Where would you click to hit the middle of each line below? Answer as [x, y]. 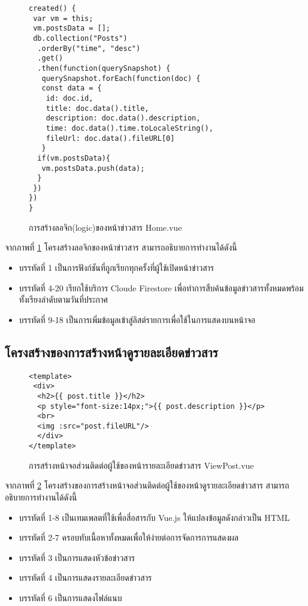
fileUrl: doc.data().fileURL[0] [110, 138]
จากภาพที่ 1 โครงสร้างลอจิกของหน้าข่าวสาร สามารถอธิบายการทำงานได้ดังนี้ [121, 247]
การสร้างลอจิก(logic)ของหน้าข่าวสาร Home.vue [105, 227]
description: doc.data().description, [123, 118]
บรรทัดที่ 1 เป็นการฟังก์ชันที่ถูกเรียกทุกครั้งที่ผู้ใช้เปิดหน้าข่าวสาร [117, 267]
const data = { [72, 88]
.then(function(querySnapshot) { [104, 68]
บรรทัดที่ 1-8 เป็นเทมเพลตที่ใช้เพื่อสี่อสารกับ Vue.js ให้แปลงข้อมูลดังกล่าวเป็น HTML [154, 517]
